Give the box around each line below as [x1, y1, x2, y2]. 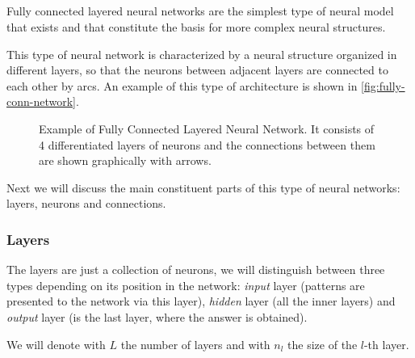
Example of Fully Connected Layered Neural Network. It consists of [39, 120, 375, 137]
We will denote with [6, 335, 106, 352]
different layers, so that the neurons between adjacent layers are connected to [6, 61, 388, 78]
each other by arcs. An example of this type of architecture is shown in [6, 77, 358, 94]
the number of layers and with [120, 335, 270, 352]
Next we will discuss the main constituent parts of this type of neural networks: [6, 179, 400, 196]
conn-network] [6, 93, 76, 110]
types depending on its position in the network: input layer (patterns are [6, 276, 365, 293]
